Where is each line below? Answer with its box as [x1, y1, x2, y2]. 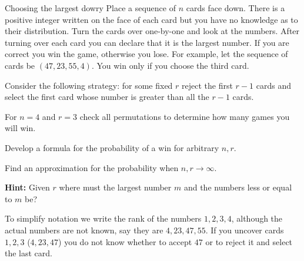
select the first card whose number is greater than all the [5, 91, 209, 103]
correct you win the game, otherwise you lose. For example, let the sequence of [5, 48, 288, 60]
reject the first [182, 79, 233, 91]
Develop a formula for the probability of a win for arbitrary [5, 141, 219, 153]
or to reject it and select [205, 235, 293, 247]
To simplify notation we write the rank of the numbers [5, 212, 202, 225]
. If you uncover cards [205, 223, 284, 236]
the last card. [5, 247, 53, 259]
